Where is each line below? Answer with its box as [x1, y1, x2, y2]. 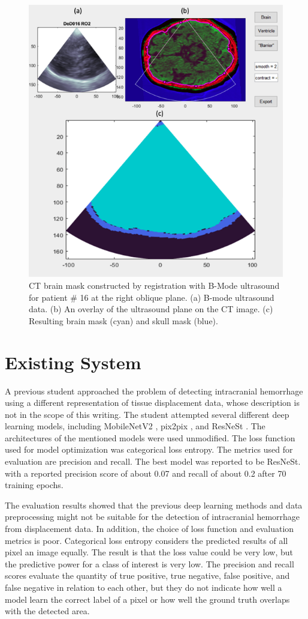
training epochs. [5, 479, 64, 491]
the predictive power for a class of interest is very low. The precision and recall [5, 557, 294, 570]
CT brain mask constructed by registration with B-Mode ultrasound [29, 279, 280, 292]
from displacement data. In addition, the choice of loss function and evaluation [5, 522, 294, 535]
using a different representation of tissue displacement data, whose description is [5, 396, 300, 409]
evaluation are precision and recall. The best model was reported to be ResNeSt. [5, 455, 301, 468]
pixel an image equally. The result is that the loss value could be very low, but [5, 546, 294, 558]
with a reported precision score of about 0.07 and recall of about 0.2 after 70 [5, 467, 286, 479]
